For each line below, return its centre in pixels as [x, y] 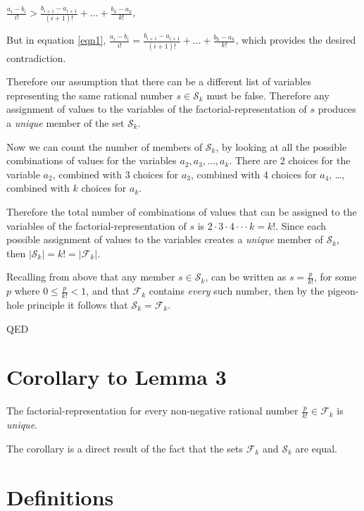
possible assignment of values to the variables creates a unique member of [165, 239]
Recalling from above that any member [91, 277]
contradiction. [36, 57]
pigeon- [343, 291]
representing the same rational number [90, 95]
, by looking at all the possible [281, 146]
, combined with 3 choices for [115, 174]
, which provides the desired [296, 40]
